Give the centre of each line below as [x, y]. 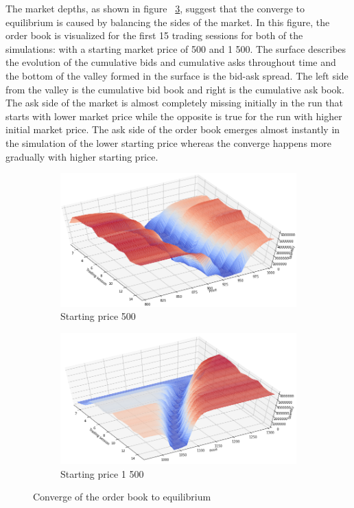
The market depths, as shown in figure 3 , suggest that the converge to [155, 8]
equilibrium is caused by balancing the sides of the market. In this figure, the [168, 22]
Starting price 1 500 [102, 473]
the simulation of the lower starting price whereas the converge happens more [168, 142]
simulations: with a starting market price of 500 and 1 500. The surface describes [176, 48]
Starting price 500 [98, 316]
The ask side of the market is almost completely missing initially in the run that [175, 103]
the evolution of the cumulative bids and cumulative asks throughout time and [171, 62]
